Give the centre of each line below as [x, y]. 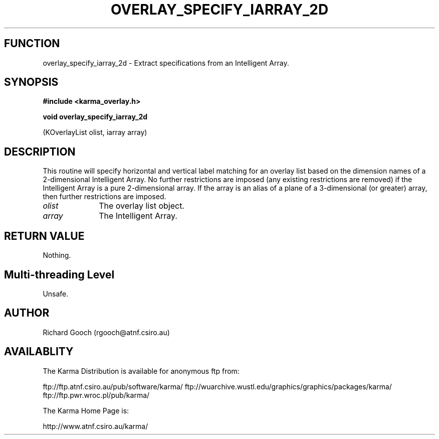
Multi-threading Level [59, 274]
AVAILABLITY [39, 352]
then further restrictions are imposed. [104, 197]
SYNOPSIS [31, 82]
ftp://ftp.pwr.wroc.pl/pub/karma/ [96, 395]
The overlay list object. [142, 206]
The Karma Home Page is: [86, 410]
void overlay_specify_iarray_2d [95, 117]
